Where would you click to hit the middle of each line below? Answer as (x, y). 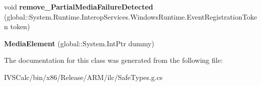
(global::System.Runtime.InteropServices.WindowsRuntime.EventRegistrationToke (130, 16)
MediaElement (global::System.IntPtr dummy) (79, 43)
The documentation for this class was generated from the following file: (113, 60)
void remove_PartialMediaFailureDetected (79, 7)
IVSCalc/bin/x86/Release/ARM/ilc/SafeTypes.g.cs (83, 77)
